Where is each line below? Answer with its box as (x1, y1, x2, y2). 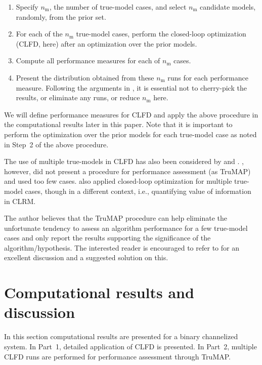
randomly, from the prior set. (16, 11, 106, 22)
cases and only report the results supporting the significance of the (4, 232, 211, 243)
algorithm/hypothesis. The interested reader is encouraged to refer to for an (4, 242, 239, 253)
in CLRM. (4, 195, 36, 206)
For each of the (16, 28, 63, 39)
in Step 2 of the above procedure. (4, 139, 109, 149)
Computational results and (4, 282, 194, 303)
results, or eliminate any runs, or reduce (16, 92, 140, 103)
